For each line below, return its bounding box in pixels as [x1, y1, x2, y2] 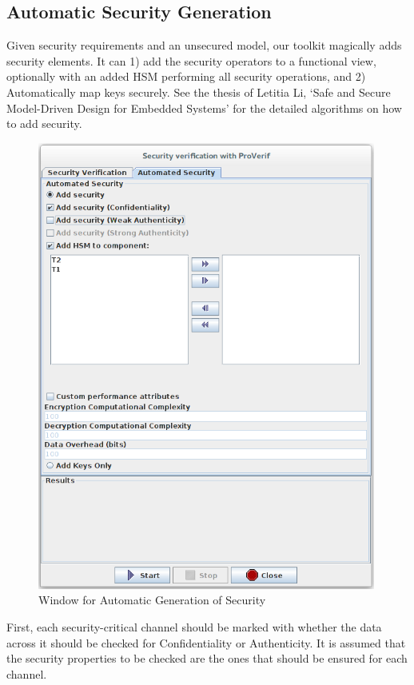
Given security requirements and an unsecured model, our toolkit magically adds [6, 37, 402, 54]
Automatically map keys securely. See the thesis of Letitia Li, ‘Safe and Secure [6, 83, 391, 100]
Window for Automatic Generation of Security [38, 591, 266, 608]
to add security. [6, 115, 82, 132]
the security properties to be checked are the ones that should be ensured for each [6, 650, 408, 667]
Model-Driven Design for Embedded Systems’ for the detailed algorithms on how [6, 99, 402, 116]
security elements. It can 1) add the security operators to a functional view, [6, 52, 376, 69]
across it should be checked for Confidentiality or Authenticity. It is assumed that [6, 634, 406, 651]
